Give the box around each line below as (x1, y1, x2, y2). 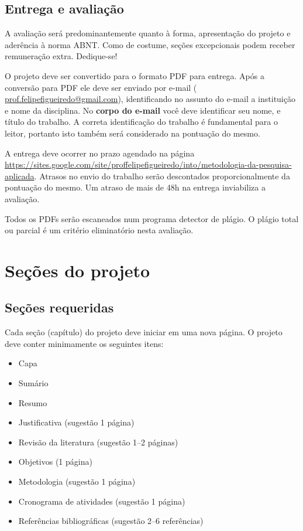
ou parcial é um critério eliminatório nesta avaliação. (5, 224, 194, 236)
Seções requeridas (5, 298, 114, 316)
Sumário (18, 377, 49, 389)
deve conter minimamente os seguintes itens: (5, 337, 164, 349)
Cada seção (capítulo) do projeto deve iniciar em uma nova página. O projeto (5, 326, 283, 338)
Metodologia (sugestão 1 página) (18, 475, 136, 488)
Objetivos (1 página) (18, 455, 92, 468)
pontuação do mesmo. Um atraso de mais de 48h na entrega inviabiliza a (5, 181, 266, 193)
